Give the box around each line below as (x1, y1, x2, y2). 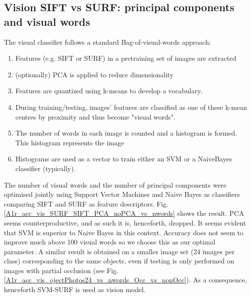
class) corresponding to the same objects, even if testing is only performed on (4, 256, 234, 266)
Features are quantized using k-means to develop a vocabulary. (15, 86, 202, 96)
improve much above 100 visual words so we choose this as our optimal (4, 237, 215, 247)
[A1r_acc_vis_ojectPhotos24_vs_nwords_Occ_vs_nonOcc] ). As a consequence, (4, 275, 247, 285)
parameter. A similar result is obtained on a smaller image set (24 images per (4, 246, 235, 256)
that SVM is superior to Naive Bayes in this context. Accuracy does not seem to (4, 227, 244, 237)
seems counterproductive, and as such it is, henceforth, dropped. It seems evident (4, 217, 246, 227)
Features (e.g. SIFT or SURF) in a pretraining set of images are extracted (15, 53, 236, 63)
